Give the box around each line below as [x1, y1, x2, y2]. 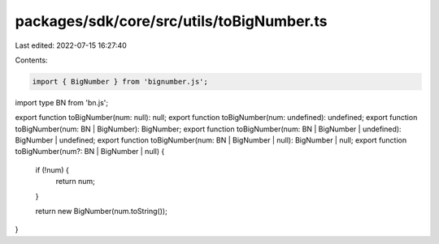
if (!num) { [35, 165, 69, 174]
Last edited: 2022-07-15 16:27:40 [15, 41, 128, 50]
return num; [55, 177, 95, 186]
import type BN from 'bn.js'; [15, 97, 109, 107]
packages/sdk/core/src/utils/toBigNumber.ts [15, 12, 328, 30]
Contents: [15, 55, 48, 65]
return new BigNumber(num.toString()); [35, 207, 168, 216]
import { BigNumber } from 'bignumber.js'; [32, 77, 209, 86]
